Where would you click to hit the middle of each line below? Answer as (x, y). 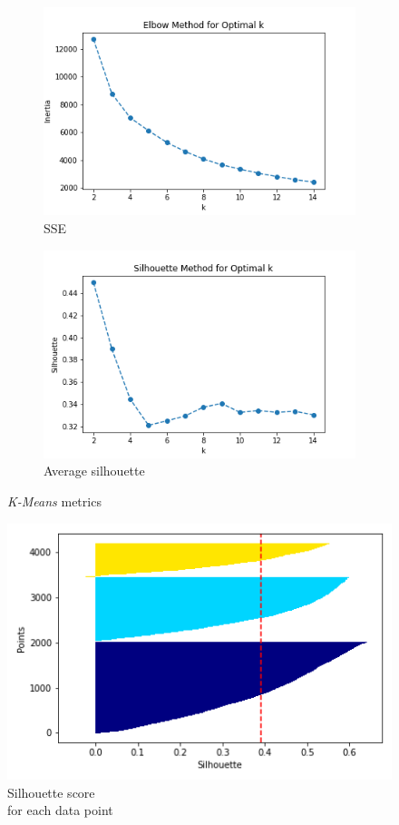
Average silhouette (94, 471)
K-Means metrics (54, 501)
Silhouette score (51, 792)
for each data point (60, 810)
